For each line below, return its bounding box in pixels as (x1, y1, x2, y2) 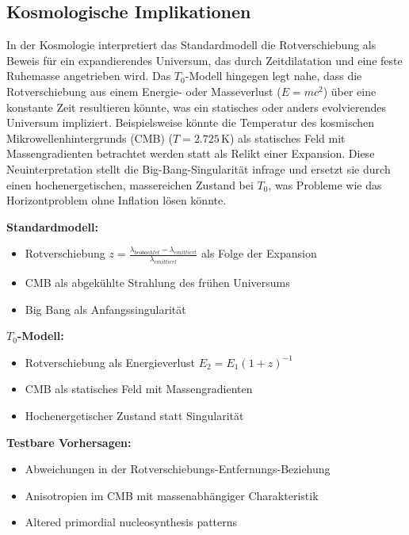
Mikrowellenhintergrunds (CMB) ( (6, 129, 174, 146)
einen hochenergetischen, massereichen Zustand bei (6, 176, 254, 193)
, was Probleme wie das (268, 176, 382, 193)
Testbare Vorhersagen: (6, 434, 132, 450)
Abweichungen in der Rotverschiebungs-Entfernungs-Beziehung (25, 460, 331, 477)
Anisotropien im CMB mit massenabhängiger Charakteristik (25, 487, 319, 503)
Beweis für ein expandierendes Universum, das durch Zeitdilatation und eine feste (6, 52, 403, 68)
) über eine (323, 82, 377, 99)
